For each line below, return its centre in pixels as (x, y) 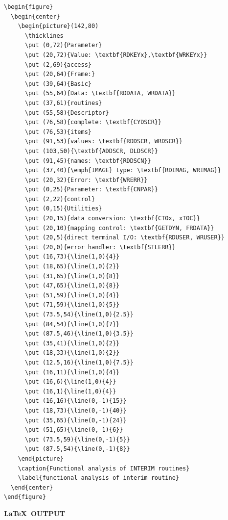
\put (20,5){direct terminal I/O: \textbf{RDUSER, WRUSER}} (125, 238)
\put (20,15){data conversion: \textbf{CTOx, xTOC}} (112, 219)
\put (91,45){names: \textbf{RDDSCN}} (88, 161)
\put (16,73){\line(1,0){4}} (72, 257)
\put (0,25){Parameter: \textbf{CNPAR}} (91, 190)
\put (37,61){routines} (63, 103)
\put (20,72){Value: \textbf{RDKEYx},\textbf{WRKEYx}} (116, 55)
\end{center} (32, 487)
